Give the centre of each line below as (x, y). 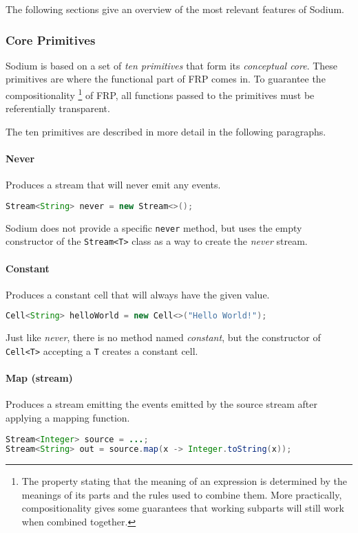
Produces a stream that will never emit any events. (113, 185)
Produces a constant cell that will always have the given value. (138, 294)
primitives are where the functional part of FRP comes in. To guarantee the (166, 79)
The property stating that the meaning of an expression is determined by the (184, 481)
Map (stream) (39, 378)
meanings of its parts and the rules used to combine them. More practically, (182, 494)
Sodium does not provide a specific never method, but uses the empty (154, 227)
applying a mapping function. (68, 417)
